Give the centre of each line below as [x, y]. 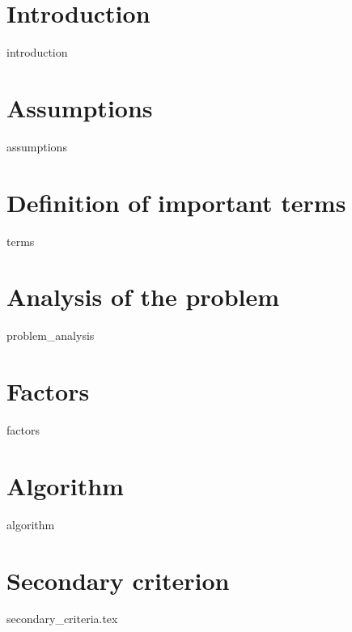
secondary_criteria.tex [62, 619]
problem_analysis [51, 335]
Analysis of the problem [143, 297]
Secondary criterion [118, 580]
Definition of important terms [176, 202]
